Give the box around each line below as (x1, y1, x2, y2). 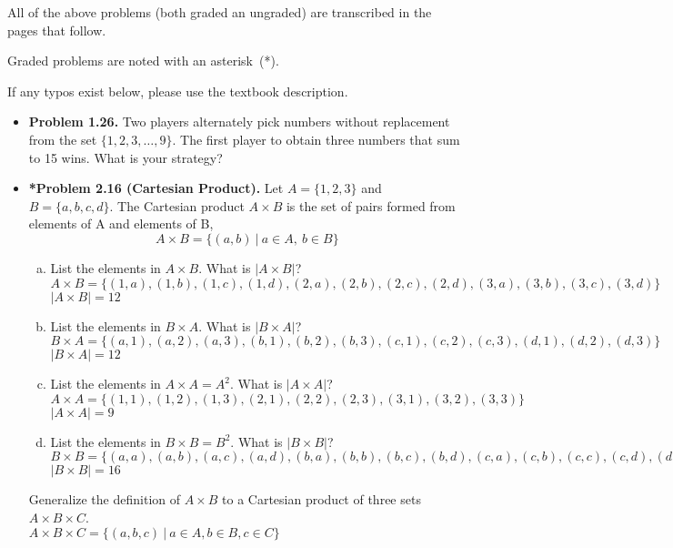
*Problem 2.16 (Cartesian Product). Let (28, 178, 284, 198)
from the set (28, 129, 97, 148)
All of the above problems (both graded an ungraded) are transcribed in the (7, 3, 432, 21)
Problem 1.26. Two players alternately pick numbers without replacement (28, 112, 450, 131)
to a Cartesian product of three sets (222, 490, 421, 509)
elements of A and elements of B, (28, 214, 214, 233)
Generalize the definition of (28, 490, 181, 509)
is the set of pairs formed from (286, 196, 456, 215)
